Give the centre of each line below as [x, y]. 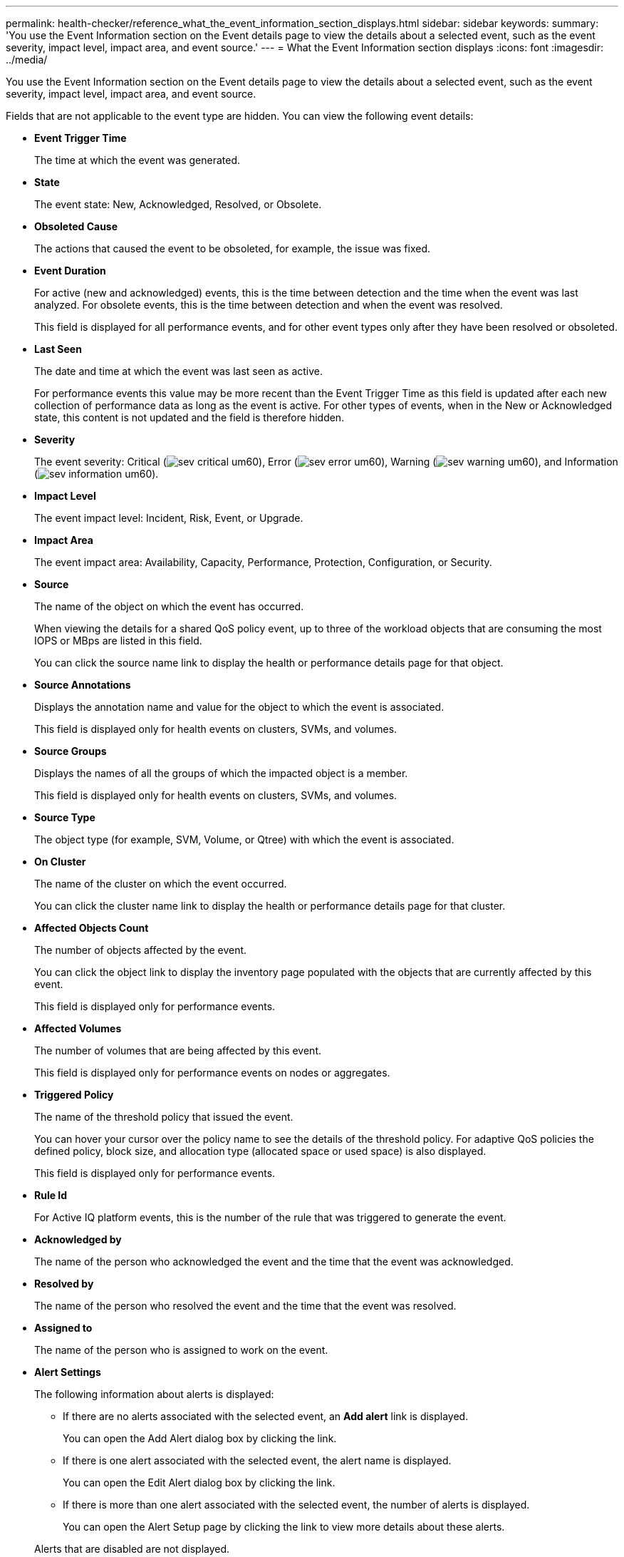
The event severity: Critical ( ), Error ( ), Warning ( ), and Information [326, 462]
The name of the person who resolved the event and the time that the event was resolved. [245, 1306]
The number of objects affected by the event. [141, 950]
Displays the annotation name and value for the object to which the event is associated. [239, 707]
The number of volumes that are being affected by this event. [178, 1050]
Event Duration [70, 271]
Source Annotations [83, 685]
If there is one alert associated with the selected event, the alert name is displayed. [257, 1460]
